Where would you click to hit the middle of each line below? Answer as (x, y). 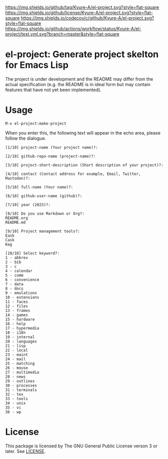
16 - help (16, 324)
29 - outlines (20, 381)
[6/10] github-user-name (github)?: (44, 196)
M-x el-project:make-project (36, 123)
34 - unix (16, 403)
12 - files (17, 306)
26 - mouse (17, 368)
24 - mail (16, 359)
